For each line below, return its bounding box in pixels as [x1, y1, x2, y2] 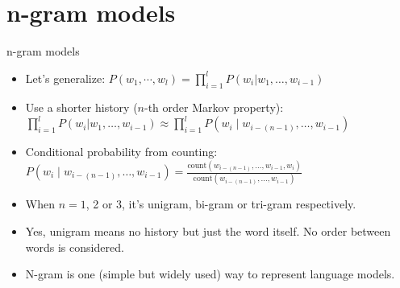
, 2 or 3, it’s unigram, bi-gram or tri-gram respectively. [85, 195, 356, 212]
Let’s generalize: [25, 69, 106, 86]
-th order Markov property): [144, 98, 284, 115]
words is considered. [25, 238, 124, 255]
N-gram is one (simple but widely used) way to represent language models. [25, 265, 395, 282]
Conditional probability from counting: [25, 143, 218, 160]
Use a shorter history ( [25, 98, 138, 115]
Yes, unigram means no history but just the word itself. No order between [25, 222, 391, 239]
